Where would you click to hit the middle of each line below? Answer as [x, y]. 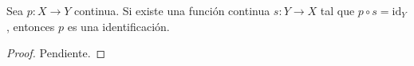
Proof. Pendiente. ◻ [56, 53]
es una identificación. [118, 26]
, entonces [31, 26]
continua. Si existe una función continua [172, 10]
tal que [337, 10]
